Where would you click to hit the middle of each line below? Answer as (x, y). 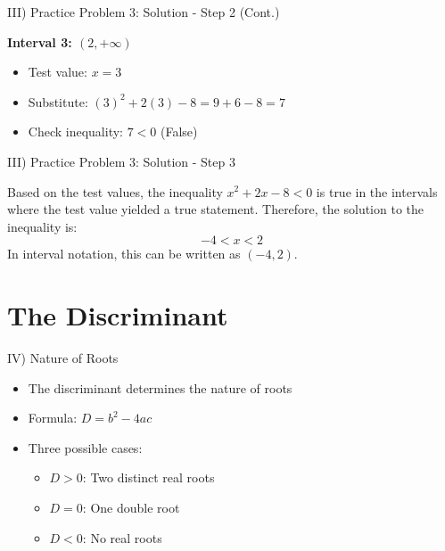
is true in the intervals (377, 191)
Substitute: (58, 101)
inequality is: (42, 226)
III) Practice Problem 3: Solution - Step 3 (121, 161)
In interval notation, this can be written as (124, 254)
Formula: (53, 418)
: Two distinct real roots (148, 477)
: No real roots (122, 537)
